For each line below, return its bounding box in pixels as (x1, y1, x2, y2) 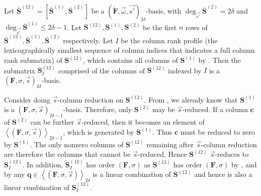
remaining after (146, 139, 194, 149)
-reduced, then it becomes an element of (81, 117, 205, 127)
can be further (30, 117, 74, 127)
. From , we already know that (144, 94, 238, 105)
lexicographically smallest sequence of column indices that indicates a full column (4, 45, 255, 55)
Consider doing (4, 94, 50, 105)
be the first (142, 22, 177, 32)
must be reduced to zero (180, 126, 255, 137)
